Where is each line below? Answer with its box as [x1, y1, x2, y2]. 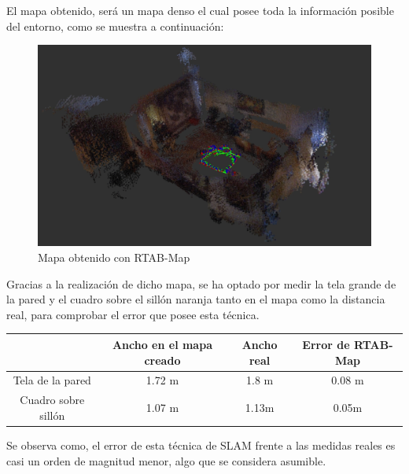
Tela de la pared [13, 372, 91, 388]
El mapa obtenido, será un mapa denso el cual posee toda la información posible [6, 2, 394, 18]
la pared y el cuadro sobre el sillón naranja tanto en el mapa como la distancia [6, 291, 385, 307]
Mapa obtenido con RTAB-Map [38, 249, 190, 266]
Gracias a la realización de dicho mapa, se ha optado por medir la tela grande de [6, 275, 396, 292]
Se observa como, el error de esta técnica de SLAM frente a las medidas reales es [6, 436, 396, 453]
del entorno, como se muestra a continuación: [6, 17, 224, 34]
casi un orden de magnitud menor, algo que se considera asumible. [6, 452, 326, 468]
